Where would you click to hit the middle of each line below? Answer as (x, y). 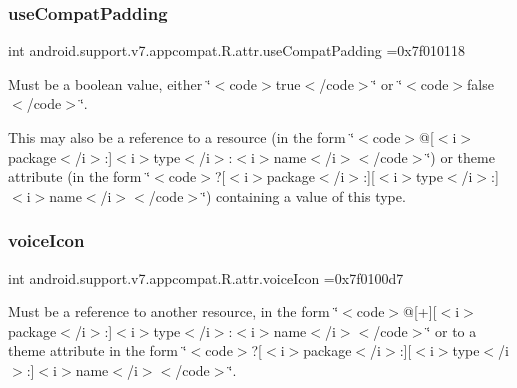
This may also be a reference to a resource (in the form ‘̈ (181, 137)
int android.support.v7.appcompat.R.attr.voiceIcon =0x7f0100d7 (206, 277)
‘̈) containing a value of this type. (304, 195)
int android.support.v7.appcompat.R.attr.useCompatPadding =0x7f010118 (236, 50)
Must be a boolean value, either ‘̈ (109, 83)
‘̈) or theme (460, 156)
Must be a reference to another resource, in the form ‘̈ (173, 311)
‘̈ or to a (451, 330)
